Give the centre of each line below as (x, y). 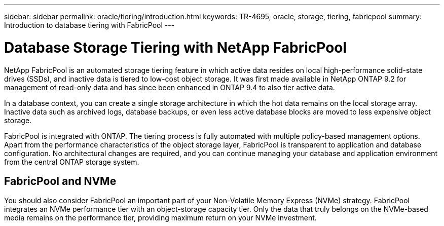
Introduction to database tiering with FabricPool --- (89, 25)
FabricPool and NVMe (60, 181)
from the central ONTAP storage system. (72, 162)
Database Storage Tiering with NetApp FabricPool (176, 47)
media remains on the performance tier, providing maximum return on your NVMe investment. (160, 218)
